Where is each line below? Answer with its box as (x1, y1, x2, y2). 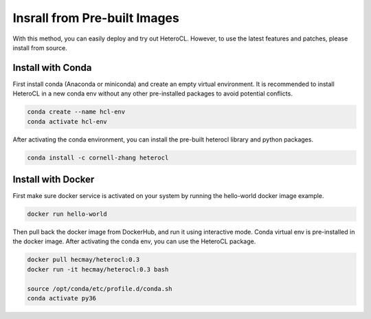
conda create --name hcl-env (27, 108, 126, 116)
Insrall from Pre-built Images (12, 10, 180, 25)
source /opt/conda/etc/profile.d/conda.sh (27, 285, 172, 292)
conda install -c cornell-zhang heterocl (27, 153, 169, 162)
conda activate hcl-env (27, 118, 108, 125)
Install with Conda (12, 62, 92, 74)
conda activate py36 (27, 294, 96, 302)
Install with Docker (12, 173, 95, 185)
